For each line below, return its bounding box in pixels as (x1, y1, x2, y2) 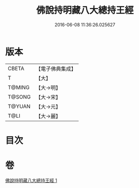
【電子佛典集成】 (35, 65, 77, 72)
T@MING (8, 84, 30, 91)
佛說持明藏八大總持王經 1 (5, 177, 57, 183)
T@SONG (8, 93, 31, 100)
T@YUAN (8, 103, 31, 110)
